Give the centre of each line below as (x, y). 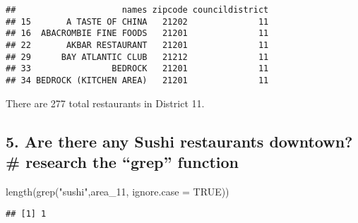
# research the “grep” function (122, 161)
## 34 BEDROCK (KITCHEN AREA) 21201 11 (137, 80)
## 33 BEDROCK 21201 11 (137, 69)
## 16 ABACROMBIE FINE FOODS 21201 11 (137, 34)
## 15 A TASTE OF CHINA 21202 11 (137, 22)
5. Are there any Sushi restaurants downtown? (179, 141)
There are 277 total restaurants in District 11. (105, 103)
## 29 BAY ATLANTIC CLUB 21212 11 (137, 57)
